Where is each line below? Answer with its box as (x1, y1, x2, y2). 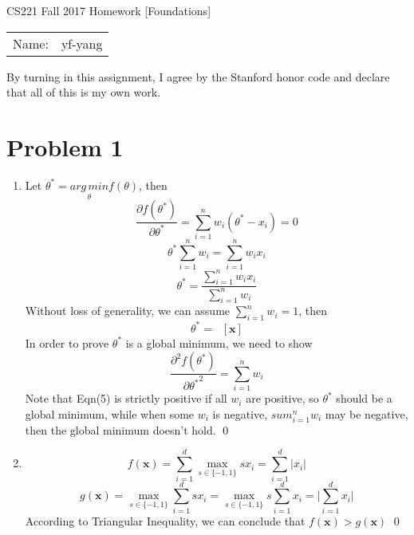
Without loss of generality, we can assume (25, 302, 231, 319)
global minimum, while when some (25, 405, 195, 422)
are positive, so (246, 390, 319, 407)
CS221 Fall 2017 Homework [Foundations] (6, 2, 211, 18)
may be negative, (325, 405, 408, 422)
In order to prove (25, 334, 109, 351)
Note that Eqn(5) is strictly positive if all (25, 390, 227, 407)
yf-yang (61, 33, 103, 53)
